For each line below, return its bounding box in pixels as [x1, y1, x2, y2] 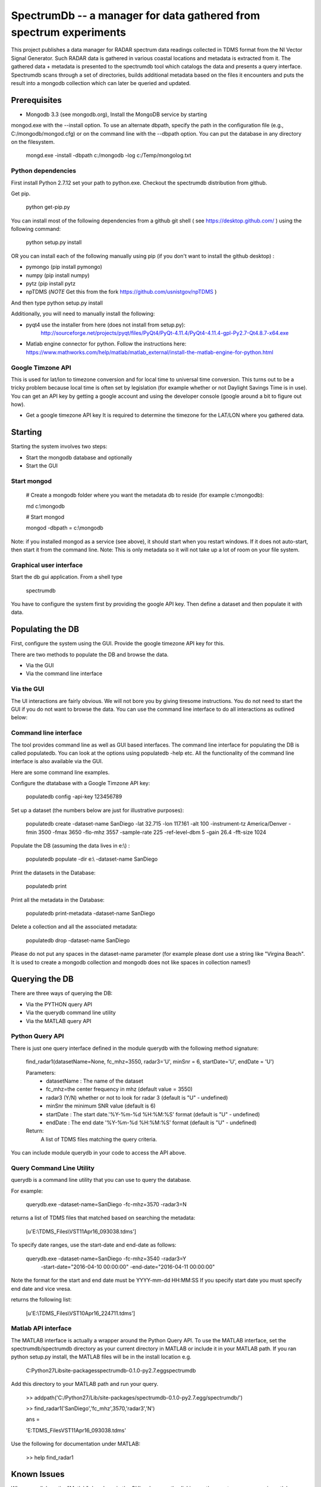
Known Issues [11, 1469, 65, 1479]
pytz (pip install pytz [26, 280, 76, 287]
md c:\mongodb [26, 503, 65, 510]
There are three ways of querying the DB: [11, 990, 113, 997]
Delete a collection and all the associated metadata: [11, 923, 138, 930]
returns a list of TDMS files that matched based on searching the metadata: [11, 1214, 196, 1222]
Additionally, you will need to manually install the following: [11, 310, 155, 318]
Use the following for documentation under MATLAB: [11, 1440, 141, 1448]
